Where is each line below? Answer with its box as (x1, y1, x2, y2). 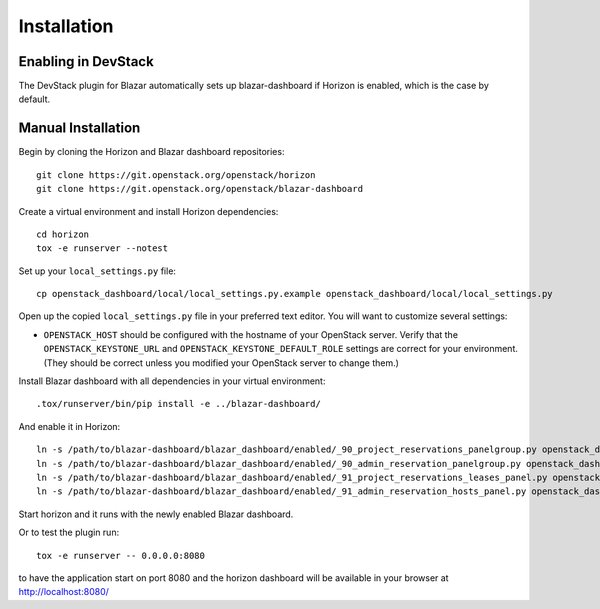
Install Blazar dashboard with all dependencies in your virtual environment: (18, 375, 326, 387)
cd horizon (36, 228, 90, 240)
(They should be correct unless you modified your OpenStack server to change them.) (43, 356, 400, 369)
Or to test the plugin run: (18, 526, 120, 539)
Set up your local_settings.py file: (18, 265, 177, 277)
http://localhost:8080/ (18, 586, 110, 598)
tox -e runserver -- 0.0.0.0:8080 (36, 550, 205, 561)
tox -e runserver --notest (36, 243, 169, 254)
